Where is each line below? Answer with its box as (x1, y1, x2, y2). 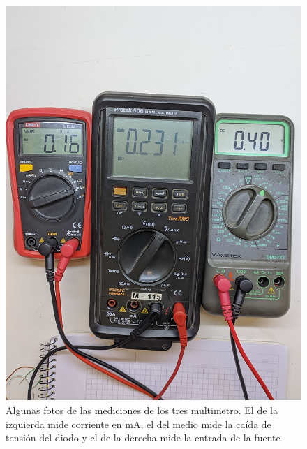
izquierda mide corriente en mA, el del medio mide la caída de (6, 416, 271, 431)
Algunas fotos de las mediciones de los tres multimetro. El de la (6, 402, 278, 417)
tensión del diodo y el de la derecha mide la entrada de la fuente (6, 430, 280, 445)
